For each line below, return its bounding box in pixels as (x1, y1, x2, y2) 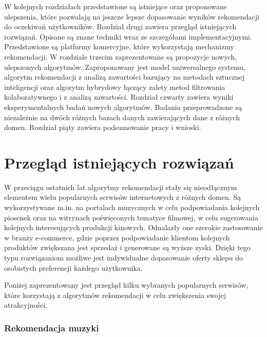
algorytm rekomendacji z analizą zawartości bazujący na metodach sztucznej (4, 71, 245, 82)
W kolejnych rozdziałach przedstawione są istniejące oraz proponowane (4, 1, 227, 11)
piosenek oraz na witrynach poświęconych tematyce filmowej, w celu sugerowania (4, 212, 258, 222)
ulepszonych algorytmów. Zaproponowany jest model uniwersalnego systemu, (4, 61, 245, 72)
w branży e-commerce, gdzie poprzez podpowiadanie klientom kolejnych (4, 232, 230, 242)
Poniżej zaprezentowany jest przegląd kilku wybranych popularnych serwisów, (4, 279, 249, 290)
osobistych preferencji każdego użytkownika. (4, 262, 143, 273)
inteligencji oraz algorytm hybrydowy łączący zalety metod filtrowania (4, 81, 225, 92)
